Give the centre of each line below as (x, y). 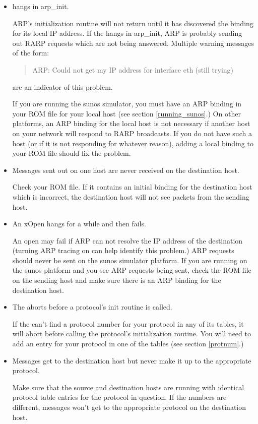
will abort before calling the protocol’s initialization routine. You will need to (132, 334)
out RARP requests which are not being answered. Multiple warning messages (133, 43)
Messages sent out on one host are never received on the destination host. (126, 170)
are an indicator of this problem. (62, 86)
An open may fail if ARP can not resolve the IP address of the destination (127, 240)
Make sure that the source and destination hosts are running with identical (128, 387)
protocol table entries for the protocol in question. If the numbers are (119, 397)
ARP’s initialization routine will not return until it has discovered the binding (133, 23)
